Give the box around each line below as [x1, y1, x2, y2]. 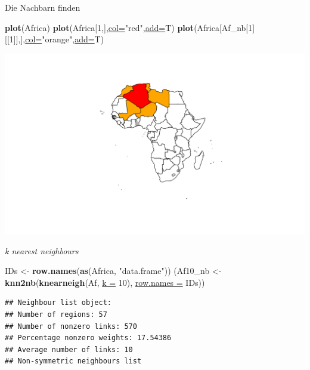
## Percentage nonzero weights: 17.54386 [5, 334, 172, 343]
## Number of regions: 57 [5, 310, 107, 319]
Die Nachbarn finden [5, 1, 80, 13]
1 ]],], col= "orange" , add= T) [9, 33, 104, 45]
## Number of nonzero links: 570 [5, 322, 137, 331]
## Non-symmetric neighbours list [5, 357, 142, 366]
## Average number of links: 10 [5, 345, 133, 354]
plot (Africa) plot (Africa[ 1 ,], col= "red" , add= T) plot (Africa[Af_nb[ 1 [5, 21, 253, 33]
